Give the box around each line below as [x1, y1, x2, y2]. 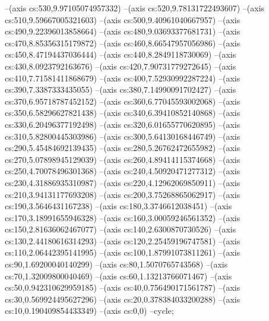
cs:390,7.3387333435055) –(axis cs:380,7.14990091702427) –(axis [5, 83, 236, 96]
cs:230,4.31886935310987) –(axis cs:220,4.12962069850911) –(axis [5, 176, 240, 188]
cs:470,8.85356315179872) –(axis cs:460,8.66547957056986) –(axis [5, 36, 240, 49]
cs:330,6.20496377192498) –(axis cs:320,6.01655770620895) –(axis [5, 118, 240, 130]
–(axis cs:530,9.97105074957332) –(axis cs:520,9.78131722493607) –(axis [5, 2, 265, 14]
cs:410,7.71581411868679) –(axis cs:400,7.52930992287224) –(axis [5, 71, 240, 84]
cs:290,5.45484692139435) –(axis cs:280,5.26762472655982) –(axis [5, 141, 240, 154]
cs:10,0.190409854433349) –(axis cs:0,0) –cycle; [5, 304, 174, 317]
